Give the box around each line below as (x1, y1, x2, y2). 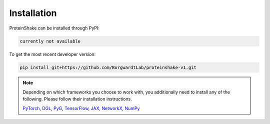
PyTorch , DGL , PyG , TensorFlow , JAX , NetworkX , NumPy (22, 105, 140, 111)
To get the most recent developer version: (9, 51, 96, 57)
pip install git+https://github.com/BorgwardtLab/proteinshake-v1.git (19, 64, 197, 70)
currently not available (19, 38, 81, 44)
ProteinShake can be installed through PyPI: (9, 25, 100, 31)
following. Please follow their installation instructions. (22, 96, 132, 102)
